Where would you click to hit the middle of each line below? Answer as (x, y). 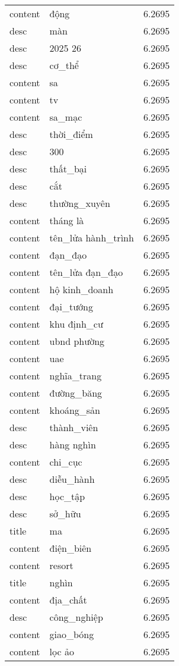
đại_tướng (71, 307)
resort (61, 565)
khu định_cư (76, 324)
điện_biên (71, 548)
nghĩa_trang (76, 376)
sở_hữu (65, 513)
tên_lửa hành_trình (92, 238)
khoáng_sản (75, 410)
